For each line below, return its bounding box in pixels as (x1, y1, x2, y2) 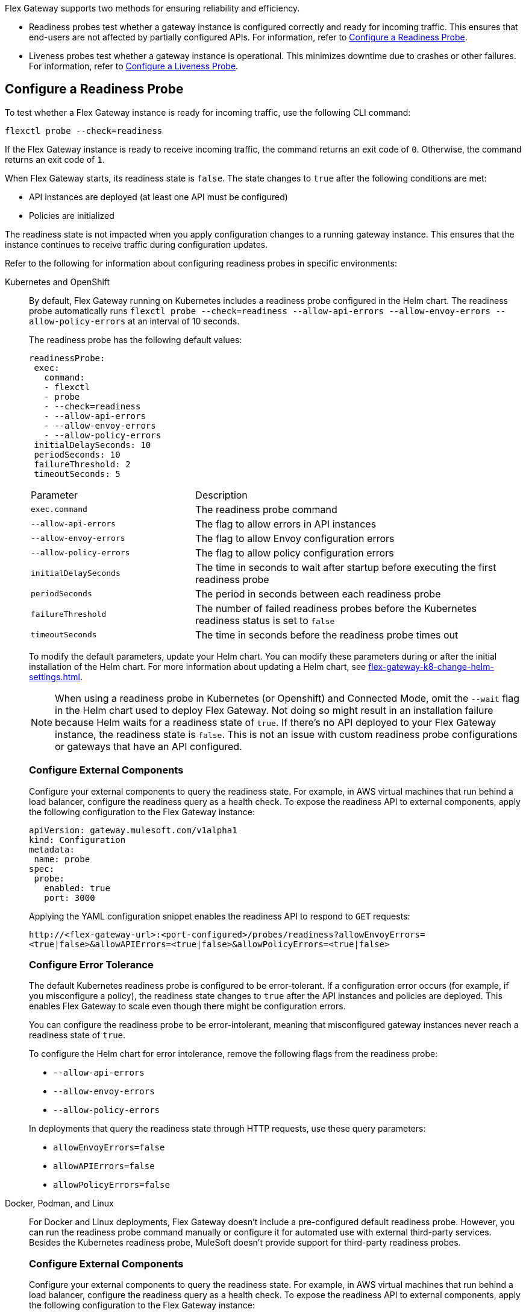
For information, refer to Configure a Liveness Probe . (29, 61, 239, 71)
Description (195, 488, 248, 501)
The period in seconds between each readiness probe (195, 587, 441, 600)
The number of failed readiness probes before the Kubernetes (195, 602, 477, 614)
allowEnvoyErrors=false (53, 1143, 165, 1153)
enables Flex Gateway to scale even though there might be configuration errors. (29, 1001, 346, 1012)
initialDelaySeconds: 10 (34, 440, 151, 450)
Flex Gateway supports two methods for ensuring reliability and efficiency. (5, 3, 300, 13)
